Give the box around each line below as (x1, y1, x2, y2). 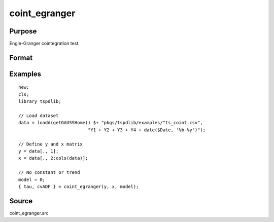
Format (9, 53, 33, 62)
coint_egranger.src (9, 210, 49, 216)
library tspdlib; (18, 99, 61, 104)
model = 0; (18, 176, 46, 182)
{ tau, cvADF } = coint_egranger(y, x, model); (18, 183, 139, 190)
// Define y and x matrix (18, 141, 83, 147)
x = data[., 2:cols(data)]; (18, 155, 88, 161)
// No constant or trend (18, 170, 80, 175)
